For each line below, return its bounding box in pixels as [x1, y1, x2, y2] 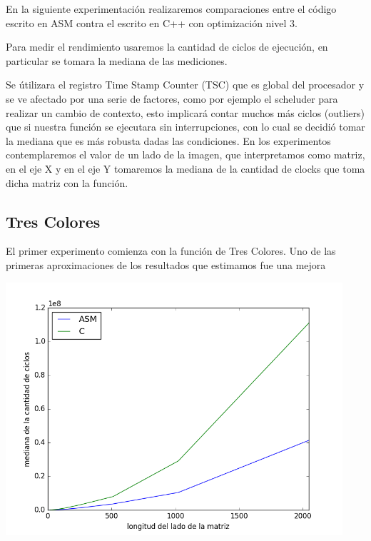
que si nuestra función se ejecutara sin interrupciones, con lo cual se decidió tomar [6, 119, 365, 134]
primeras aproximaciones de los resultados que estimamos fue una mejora [6, 257, 326, 272]
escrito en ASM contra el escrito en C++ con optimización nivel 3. [6, 15, 298, 30]
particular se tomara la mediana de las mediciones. [6, 53, 228, 68]
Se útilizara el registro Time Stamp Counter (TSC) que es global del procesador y [6, 77, 365, 92]
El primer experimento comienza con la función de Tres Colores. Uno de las [6, 243, 336, 258]
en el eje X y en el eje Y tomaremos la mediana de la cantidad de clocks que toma [6, 161, 365, 176]
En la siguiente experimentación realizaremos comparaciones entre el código [6, 1, 337, 16]
